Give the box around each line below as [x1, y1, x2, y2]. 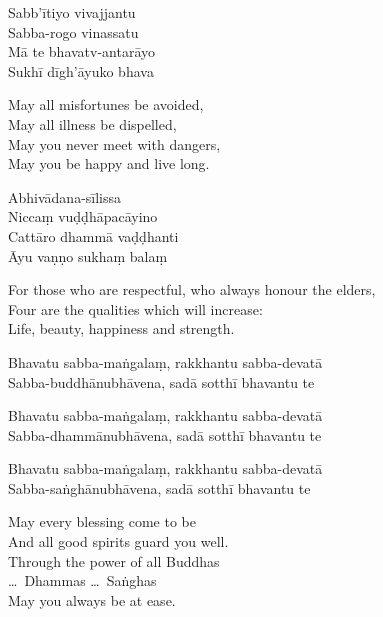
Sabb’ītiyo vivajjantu [8, 2, 136, 22]
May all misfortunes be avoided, [8, 94, 204, 115]
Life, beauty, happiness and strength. [8, 318, 235, 339]
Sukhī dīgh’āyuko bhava [8, 60, 154, 81]
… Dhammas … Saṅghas [8, 570, 157, 591]
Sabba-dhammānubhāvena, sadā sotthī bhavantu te [8, 424, 322, 445]
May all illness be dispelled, [8, 113, 177, 134]
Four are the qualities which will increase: [8, 298, 263, 319]
